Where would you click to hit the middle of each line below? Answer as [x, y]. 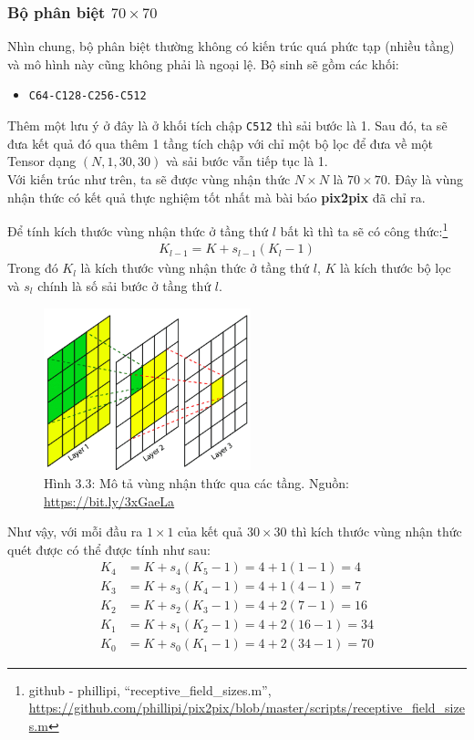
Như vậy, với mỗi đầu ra [75, 532]
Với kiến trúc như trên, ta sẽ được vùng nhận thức [149, 178]
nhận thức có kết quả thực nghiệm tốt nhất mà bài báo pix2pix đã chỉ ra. [216, 197]
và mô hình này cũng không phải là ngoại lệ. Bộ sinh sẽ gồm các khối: [203, 63]
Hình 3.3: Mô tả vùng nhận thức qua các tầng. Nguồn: [196, 482]
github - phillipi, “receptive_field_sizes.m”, [150, 689]
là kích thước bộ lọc [396, 268]
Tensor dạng [42, 161]
